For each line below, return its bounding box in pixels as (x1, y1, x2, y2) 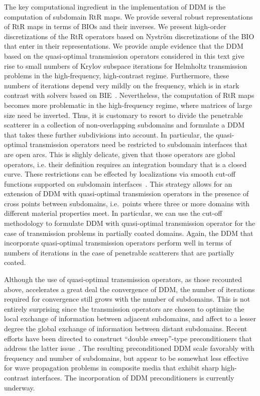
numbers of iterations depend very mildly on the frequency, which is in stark (4, 80, 239, 90)
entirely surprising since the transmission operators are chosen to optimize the (4, 303, 244, 314)
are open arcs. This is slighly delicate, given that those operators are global (4, 149, 235, 159)
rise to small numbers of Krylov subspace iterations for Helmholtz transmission (4, 60, 247, 71)
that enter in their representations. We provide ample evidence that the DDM (4, 41, 243, 51)
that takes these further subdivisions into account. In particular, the (4, 129, 214, 140)
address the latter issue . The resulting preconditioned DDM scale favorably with (4, 343, 254, 353)
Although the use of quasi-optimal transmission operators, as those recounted (4, 274, 242, 285)
